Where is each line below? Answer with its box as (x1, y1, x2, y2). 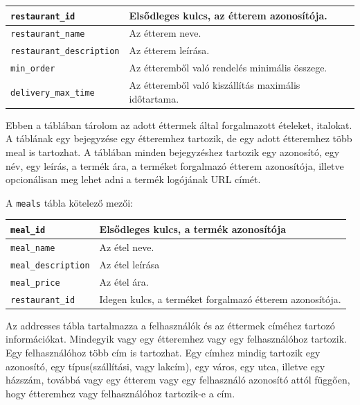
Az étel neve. (99, 239, 154, 254)
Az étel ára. (99, 274, 149, 288)
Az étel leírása (99, 257, 160, 271)
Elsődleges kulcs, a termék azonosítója (99, 221, 287, 236)
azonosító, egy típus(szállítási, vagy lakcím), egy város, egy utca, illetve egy (6, 359, 325, 373)
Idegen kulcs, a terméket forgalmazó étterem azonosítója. (99, 291, 341, 306)
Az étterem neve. (129, 26, 201, 40)
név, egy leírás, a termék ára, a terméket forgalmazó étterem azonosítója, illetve (6, 158, 344, 173)
